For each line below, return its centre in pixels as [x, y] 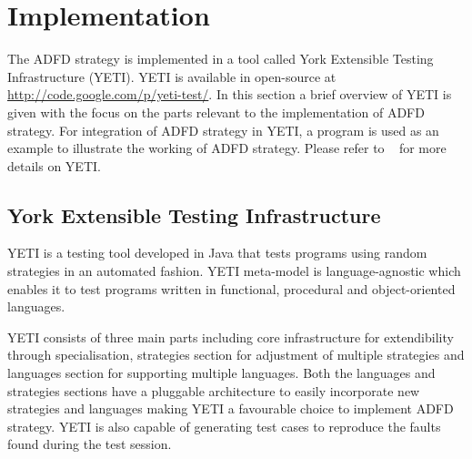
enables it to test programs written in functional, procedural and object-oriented [231, 288]
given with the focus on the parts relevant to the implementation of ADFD [216, 112]
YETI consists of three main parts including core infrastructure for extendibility [231, 337]
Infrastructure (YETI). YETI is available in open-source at [172, 76]
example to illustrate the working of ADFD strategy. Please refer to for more [227, 148]
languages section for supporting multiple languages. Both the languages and [221, 373]
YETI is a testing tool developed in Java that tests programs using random [217, 253]
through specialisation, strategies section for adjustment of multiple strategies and [236, 355]
